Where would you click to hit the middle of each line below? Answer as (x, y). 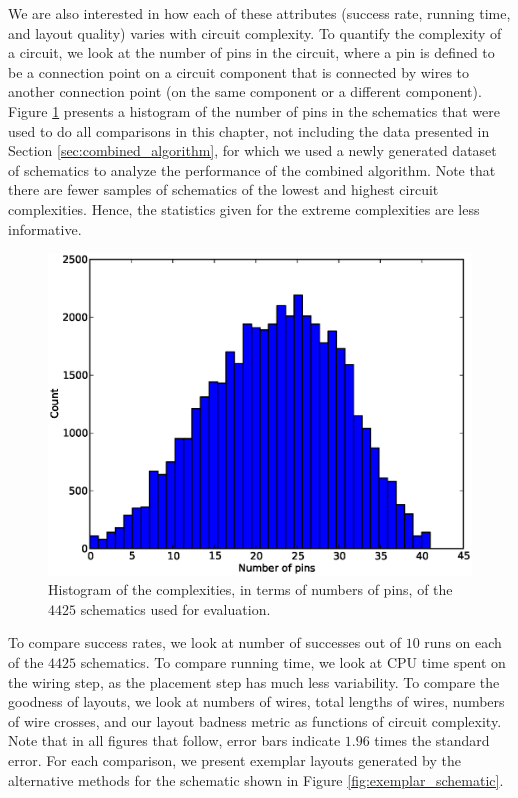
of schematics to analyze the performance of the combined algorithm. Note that (252, 169)
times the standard (432, 740)
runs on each (463, 642)
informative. (45, 228)
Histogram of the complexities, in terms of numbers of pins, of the (250, 589)
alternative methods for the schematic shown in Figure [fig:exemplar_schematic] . (256, 779)
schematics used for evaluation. (175, 608)
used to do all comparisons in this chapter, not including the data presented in (249, 130)
